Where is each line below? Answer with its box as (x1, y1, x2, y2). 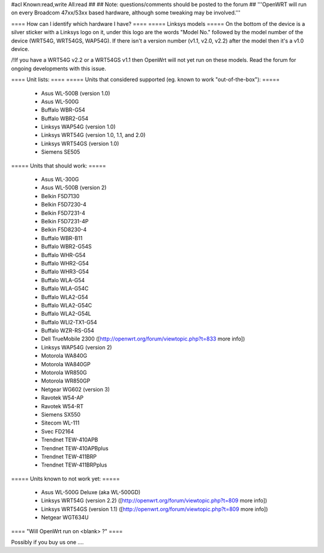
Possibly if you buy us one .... (11, 539, 84, 546)
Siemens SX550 (41, 411, 81, 418)
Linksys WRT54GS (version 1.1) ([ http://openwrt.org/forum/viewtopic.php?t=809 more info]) (41, 505, 268, 513)
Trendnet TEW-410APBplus (41, 444, 109, 452)
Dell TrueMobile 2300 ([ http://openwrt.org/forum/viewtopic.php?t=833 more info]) (41, 335, 245, 342)
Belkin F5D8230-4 (41, 226, 87, 234)
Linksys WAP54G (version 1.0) (41, 123, 116, 130)
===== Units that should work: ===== (11, 162, 106, 169)
